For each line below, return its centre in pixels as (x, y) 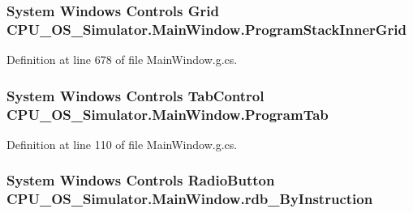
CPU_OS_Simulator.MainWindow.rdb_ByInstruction (190, 199)
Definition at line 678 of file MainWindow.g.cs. (122, 60)
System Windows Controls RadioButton (141, 180)
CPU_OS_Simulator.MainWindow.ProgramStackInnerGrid (206, 29)
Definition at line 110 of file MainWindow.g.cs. (122, 144)
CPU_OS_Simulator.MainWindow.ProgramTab (168, 114)
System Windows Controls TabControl (136, 95)
